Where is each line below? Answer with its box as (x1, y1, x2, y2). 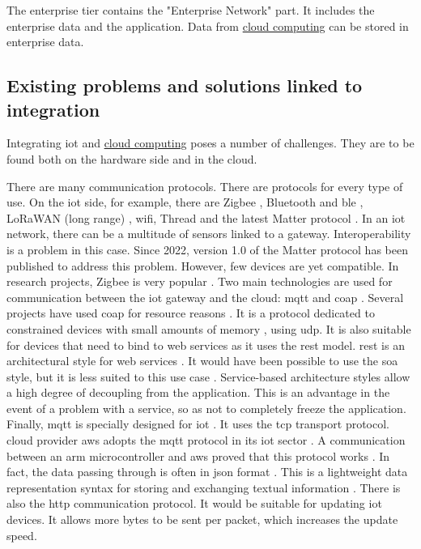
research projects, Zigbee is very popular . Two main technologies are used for (6, 273, 393, 290)
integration (6, 96, 100, 121)
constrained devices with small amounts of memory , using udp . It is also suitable (6, 320, 411, 337)
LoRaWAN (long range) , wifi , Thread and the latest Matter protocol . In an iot (6, 209, 406, 226)
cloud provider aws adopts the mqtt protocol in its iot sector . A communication (6, 432, 406, 449)
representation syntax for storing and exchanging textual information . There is (6, 479, 401, 496)
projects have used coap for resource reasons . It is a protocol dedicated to (6, 304, 375, 321)
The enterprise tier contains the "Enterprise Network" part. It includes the (6, 2, 375, 18)
